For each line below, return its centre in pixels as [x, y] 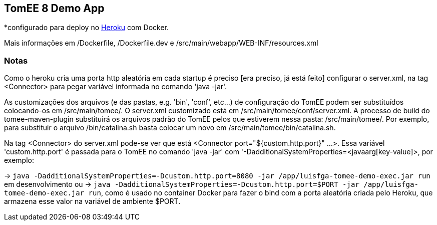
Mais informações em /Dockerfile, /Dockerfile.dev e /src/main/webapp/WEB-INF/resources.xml [161, 43]
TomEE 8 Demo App [54, 8]
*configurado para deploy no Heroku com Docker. [86, 28]
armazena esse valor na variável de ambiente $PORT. [92, 201]
